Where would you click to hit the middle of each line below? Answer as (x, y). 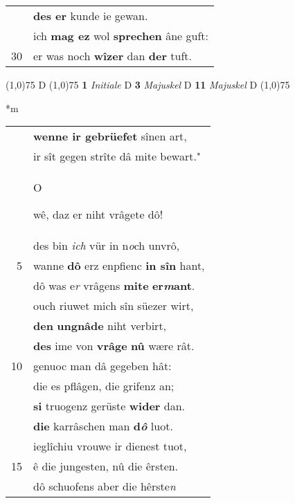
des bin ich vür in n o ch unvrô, (107, 246)
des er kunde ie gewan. (91, 16)
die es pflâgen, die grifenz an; (104, 386)
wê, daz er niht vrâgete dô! (98, 214)
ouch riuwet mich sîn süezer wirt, (114, 306)
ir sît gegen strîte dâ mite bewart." (117, 156)
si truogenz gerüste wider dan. (109, 406)
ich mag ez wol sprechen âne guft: (121, 36)
